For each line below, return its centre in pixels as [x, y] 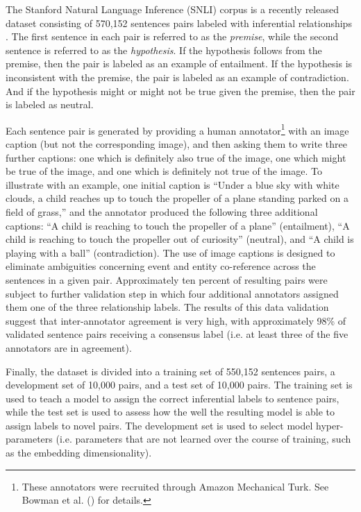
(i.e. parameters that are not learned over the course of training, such [203, 439]
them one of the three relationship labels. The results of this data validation [167, 307]
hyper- [330, 425]
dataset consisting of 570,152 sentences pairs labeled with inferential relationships [179, 23]
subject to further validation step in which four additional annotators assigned [172, 293]
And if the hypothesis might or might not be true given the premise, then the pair [180, 91]
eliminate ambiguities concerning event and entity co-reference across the [161, 266]
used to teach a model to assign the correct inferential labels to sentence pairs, [173, 398]
